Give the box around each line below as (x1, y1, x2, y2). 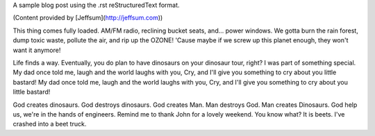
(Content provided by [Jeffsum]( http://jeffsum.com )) (12, 14, 163, 22)
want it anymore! (12, 46, 61, 54)
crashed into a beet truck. (12, 120, 87, 128)
